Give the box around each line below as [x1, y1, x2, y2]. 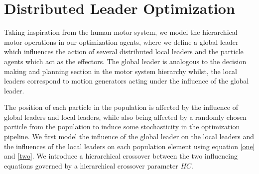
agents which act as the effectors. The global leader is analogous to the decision [4, 56, 247, 66]
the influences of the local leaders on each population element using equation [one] [4, 141, 255, 151]
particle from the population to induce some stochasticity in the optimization [4, 121, 240, 132]
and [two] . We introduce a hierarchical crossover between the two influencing [4, 151, 238, 161]
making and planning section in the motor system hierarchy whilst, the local [4, 66, 237, 76]
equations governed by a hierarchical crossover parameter [4, 160, 178, 171]
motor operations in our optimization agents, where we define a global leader [4, 36, 239, 47]
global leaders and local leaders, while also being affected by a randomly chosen [4, 111, 247, 122]
